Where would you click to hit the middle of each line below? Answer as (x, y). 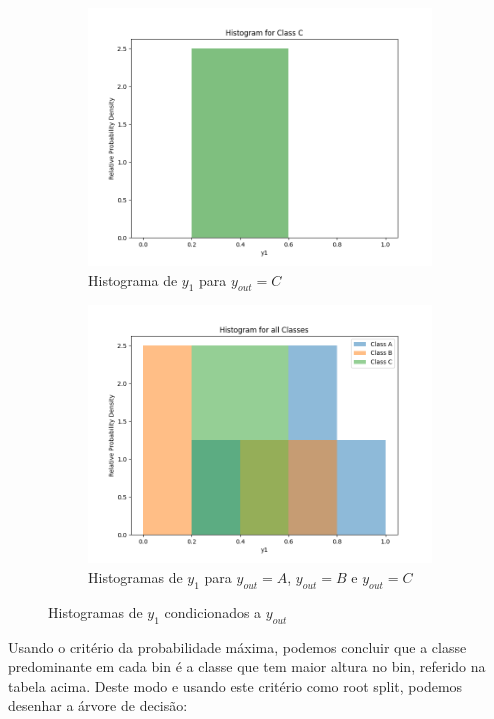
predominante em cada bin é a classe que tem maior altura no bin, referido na (247, 666)
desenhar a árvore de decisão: (98, 705)
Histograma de (133, 279)
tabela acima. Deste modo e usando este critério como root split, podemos (235, 685)
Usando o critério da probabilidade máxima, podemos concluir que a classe (237, 646)
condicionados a (213, 611)
